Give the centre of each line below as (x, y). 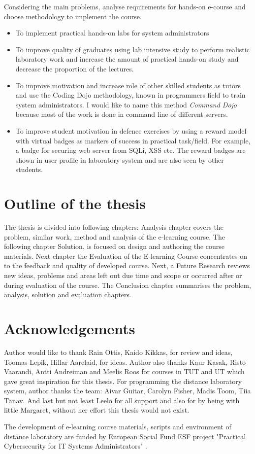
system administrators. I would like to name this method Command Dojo (126, 104)
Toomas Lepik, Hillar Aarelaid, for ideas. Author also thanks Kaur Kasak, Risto (125, 362)
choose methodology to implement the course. (73, 16)
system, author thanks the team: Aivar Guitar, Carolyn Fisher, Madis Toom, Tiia (127, 391)
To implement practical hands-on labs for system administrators (112, 33)
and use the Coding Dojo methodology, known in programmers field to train (130, 95)
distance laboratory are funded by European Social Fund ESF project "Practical (125, 436)
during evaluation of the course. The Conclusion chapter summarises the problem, (127, 285)
